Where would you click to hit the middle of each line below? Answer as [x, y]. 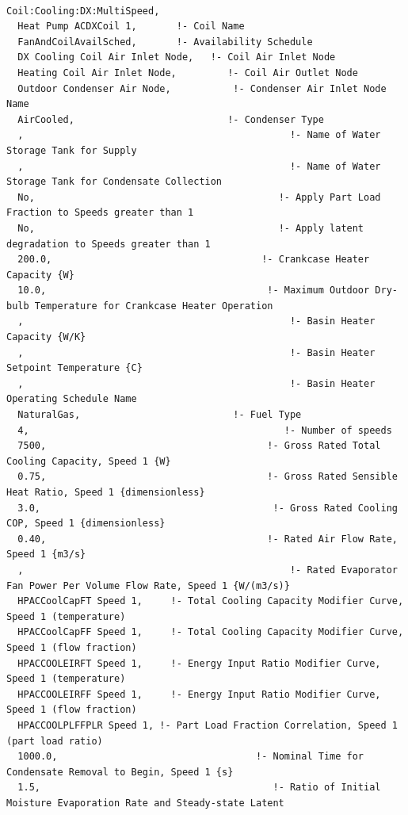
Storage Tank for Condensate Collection [114, 182]
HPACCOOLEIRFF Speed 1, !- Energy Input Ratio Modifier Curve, [199, 694]
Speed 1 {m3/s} [46, 555]
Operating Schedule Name [72, 399]
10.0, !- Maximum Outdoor [194, 291]
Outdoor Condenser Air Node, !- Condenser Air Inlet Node [202, 88]
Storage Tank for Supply [72, 150]
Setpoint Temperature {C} [74, 368]
